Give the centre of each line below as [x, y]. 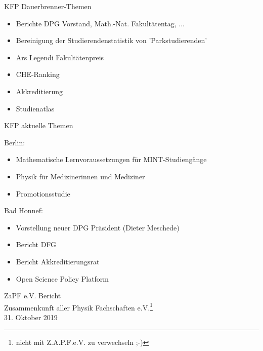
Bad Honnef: [24, 210]
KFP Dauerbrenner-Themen [48, 6]
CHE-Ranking [38, 74]
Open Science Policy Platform [62, 278]
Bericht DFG [36, 244]
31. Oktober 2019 [31, 317]
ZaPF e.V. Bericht [33, 296]
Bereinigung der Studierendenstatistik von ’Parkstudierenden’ [112, 40]
